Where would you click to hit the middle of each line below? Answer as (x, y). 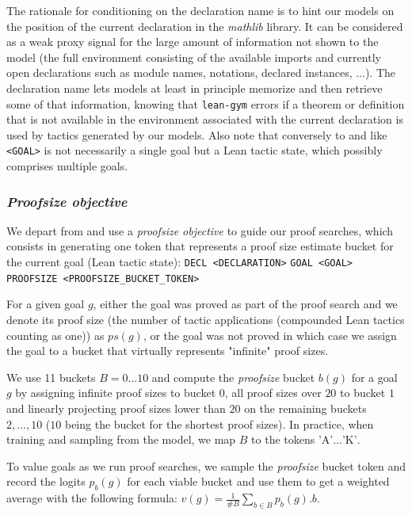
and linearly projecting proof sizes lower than (116, 408)
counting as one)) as (55, 335)
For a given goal (46, 304)
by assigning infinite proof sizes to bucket (116, 393)
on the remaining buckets (305, 408)
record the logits (46, 481)
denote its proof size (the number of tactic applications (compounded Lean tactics (206, 319)
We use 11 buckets (51, 377)
